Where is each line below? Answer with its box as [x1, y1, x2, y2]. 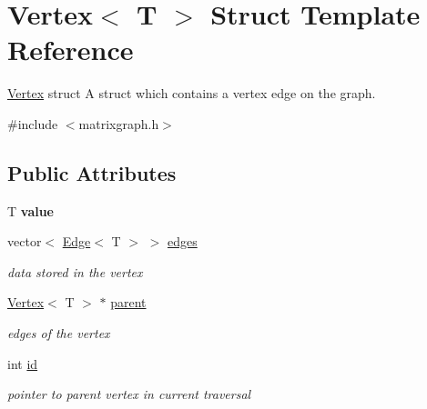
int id [7, 354, 38, 373]
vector [7, 232, 42, 251]
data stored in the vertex [7, 262, 143, 281]
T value [7, 201, 54, 220]
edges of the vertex [7, 324, 110, 343]
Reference [7, 31, 134, 68]
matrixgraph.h [78, 114, 159, 133]
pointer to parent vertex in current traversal [7, 384, 251, 404]
